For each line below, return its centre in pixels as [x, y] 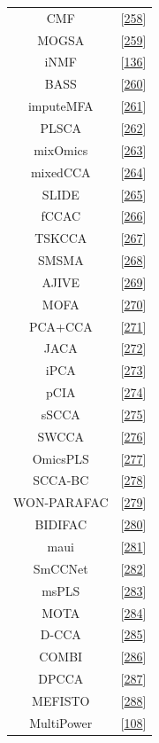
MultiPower [61, 722]
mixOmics [61, 149]
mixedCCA [61, 172]
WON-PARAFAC [61, 502]
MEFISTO [61, 700]
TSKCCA [61, 238]
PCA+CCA [61, 326]
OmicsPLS [61, 458]
